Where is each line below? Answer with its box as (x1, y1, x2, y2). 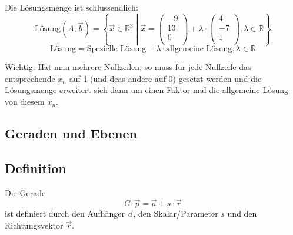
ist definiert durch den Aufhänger (5, 207, 125, 220)
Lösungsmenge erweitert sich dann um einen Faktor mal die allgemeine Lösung (5, 84, 289, 96)
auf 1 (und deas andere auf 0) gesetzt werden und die (69, 72, 262, 84)
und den (227, 207, 257, 220)
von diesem (5, 95, 45, 108)
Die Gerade (5, 186, 46, 198)
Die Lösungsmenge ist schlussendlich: (5, 1, 138, 13)
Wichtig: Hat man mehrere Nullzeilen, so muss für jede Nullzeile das (5, 61, 251, 73)
